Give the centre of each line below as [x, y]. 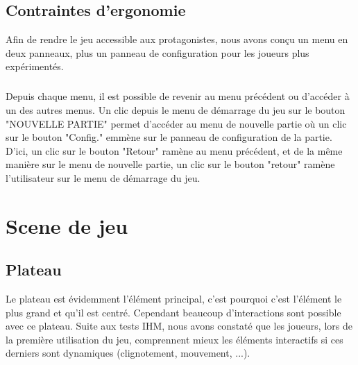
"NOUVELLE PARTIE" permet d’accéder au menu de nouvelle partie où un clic [176, 123]
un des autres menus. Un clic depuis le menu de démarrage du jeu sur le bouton [176, 109]
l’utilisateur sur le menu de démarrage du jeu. [103, 177]
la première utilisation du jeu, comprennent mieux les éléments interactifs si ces [174, 339]
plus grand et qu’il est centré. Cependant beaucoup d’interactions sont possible [173, 312]
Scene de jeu [67, 225]
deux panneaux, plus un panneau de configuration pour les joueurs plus [157, 52]
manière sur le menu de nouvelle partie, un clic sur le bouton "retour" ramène [170, 164]
